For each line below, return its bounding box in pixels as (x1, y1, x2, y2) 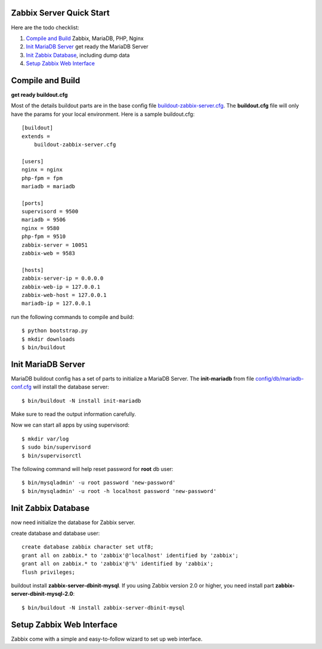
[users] (21, 158, 44, 164)
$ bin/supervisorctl (21, 452, 82, 459)
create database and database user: (11, 529, 100, 537)
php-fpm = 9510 (21, 233, 66, 240)
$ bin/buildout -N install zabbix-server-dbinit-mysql (21, 604, 185, 611)
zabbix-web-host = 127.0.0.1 (21, 292, 107, 298)
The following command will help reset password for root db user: (11, 465, 174, 472)
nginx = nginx (21, 166, 63, 173)
